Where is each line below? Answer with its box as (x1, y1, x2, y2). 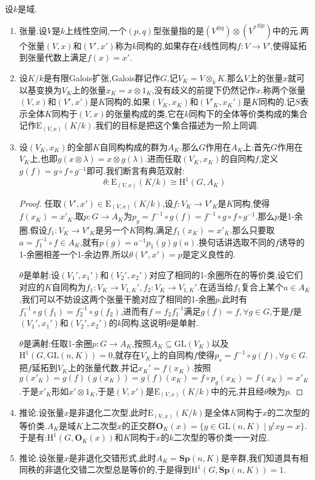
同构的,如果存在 (136, 39, 199, 52)
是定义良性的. (182, 248, 236, 261)
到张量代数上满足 (19, 51, 87, 64)
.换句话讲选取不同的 (196, 235, 275, 248)
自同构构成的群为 (99, 140, 168, 153)
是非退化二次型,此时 (68, 406, 148, 419)
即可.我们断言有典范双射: (86, 164, 185, 177)
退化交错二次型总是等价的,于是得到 (53, 463, 191, 476)
